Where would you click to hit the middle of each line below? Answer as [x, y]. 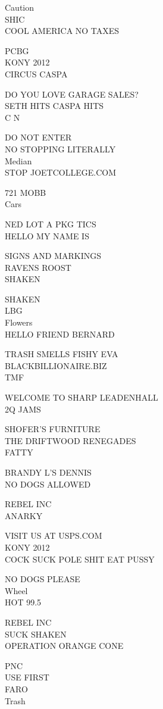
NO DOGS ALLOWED [48, 484]
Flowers [19, 322]
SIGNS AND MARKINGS [53, 256]
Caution [20, 7]
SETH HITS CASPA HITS [54, 106]
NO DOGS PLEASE [43, 579]
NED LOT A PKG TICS [51, 224]
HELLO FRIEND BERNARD [60, 334]
